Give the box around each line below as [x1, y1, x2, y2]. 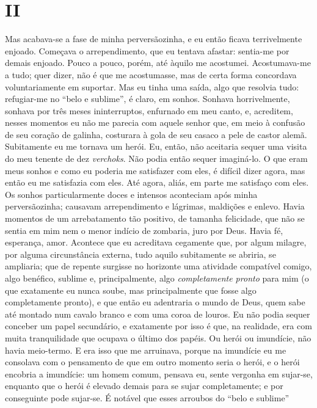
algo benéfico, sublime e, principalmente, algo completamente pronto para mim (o [5, 272, 309, 284]
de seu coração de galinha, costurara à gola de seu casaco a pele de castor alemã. [5, 128, 307, 140]
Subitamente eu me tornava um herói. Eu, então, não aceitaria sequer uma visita [5, 140, 307, 153]
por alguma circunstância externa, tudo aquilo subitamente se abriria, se [5, 247, 276, 260]
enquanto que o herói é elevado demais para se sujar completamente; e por [5, 379, 283, 392]
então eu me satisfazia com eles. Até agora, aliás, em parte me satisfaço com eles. [5, 176, 309, 189]
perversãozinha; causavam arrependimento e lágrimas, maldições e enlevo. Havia [5, 200, 305, 213]
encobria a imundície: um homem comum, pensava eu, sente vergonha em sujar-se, [5, 367, 313, 380]
